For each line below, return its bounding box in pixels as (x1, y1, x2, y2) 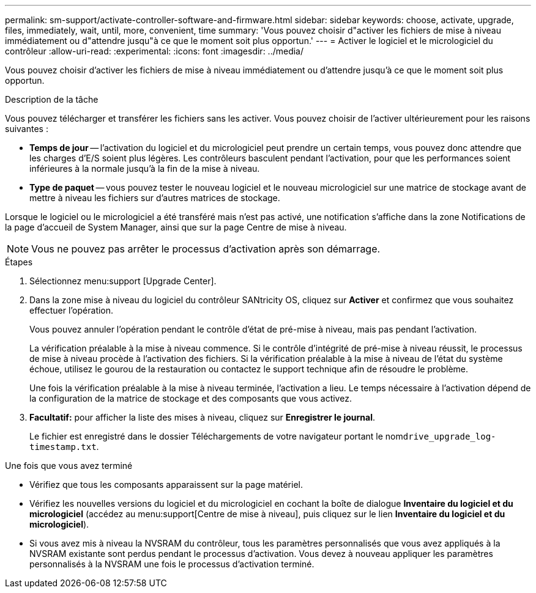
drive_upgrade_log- (403, 432, 496, 441)
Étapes (5, 257, 33, 267)
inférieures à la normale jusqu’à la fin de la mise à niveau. (29, 163, 260, 174)
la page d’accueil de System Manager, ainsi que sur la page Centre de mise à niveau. (5, 222, 347, 232)
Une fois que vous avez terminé (5, 460, 133, 471)
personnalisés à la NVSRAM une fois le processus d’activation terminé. (29, 559, 315, 569)
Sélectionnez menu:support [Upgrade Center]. (29, 276, 217, 286)
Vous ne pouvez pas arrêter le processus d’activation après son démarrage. (31, 243, 381, 255)
